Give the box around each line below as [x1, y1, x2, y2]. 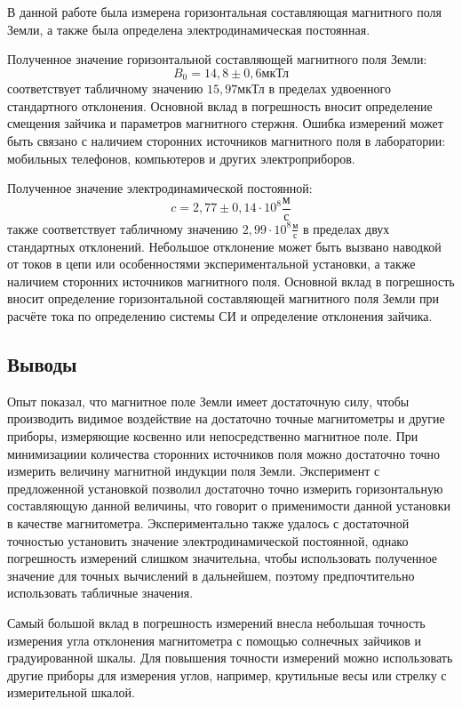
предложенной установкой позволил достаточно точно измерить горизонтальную [7, 478, 443, 497]
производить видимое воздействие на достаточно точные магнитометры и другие [7, 409, 445, 428]
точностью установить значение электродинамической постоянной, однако [7, 531, 409, 550]
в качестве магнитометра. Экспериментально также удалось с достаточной [7, 514, 410, 533]
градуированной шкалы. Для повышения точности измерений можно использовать [7, 648, 453, 667]
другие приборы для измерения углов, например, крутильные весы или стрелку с [7, 665, 447, 684]
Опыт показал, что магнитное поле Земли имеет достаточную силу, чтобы [7, 391, 410, 410]
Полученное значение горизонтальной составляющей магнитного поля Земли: [7, 50, 427, 68]
